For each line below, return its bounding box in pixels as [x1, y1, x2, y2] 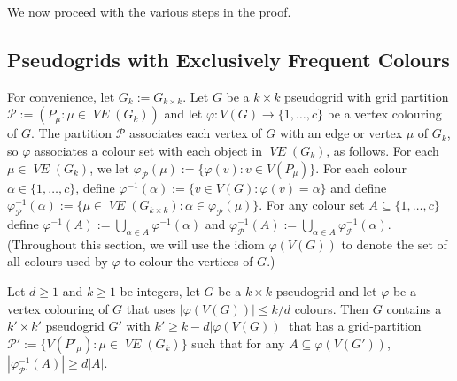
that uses [126, 299, 176, 317]
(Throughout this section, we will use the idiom [7, 234, 265, 253]
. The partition [30, 124, 112, 142]
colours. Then [294, 299, 369, 317]
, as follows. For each [326, 141, 439, 159]
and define [330, 178, 387, 196]
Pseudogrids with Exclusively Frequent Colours [7, 45, 450, 72]
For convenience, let [7, 87, 115, 105]
